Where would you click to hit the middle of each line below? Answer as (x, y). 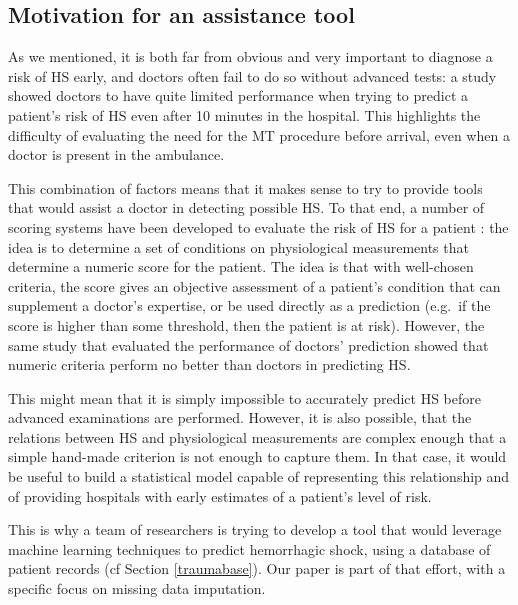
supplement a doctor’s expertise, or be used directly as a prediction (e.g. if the (249, 305)
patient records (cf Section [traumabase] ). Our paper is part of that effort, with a (257, 568)
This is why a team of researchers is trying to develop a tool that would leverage (255, 529)
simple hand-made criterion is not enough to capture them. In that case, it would (257, 456)
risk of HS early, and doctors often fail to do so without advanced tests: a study (252, 75)
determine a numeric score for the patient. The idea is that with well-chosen (241, 266)
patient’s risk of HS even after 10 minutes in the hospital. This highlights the (244, 114)
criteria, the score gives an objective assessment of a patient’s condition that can (254, 285)
